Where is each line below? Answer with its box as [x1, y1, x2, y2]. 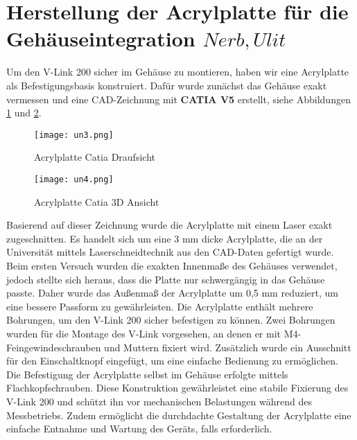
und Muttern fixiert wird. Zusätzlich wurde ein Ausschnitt [104, 340, 351, 354]
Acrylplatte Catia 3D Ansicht [34, 194, 159, 209]
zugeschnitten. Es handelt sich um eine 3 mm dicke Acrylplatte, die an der [6, 231, 323, 245]
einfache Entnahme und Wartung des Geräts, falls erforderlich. [6, 421, 272, 436]
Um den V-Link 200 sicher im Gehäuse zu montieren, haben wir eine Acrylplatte [6, 64, 349, 79]
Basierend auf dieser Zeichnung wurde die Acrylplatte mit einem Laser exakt [6, 218, 333, 232]
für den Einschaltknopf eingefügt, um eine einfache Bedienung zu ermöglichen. [6, 353, 338, 368]
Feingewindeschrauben [6, 340, 101, 354]
